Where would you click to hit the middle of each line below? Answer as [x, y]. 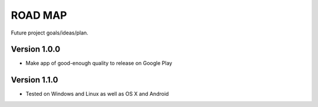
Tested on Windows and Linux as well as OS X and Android [97, 94]
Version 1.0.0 [36, 49]
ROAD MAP [39, 15]
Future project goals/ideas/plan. [49, 33]
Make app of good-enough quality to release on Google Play [99, 63]
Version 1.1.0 [34, 80]
